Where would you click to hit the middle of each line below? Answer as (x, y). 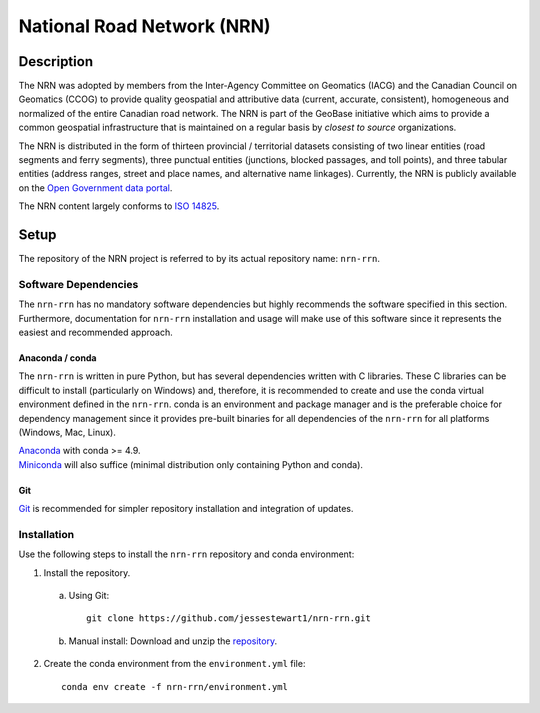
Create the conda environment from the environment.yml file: (174, 664)
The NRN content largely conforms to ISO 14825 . (119, 206)
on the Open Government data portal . (95, 187)
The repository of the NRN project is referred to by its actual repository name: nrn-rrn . (199, 259)
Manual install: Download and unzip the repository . (173, 641)
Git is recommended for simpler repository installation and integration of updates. (186, 509)
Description (56, 61)
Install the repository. (87, 572)
